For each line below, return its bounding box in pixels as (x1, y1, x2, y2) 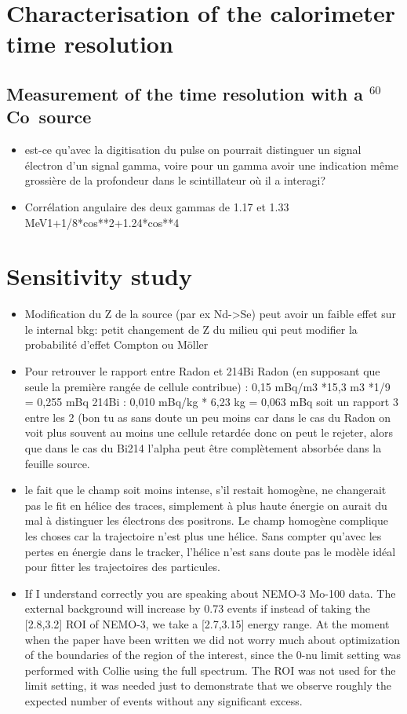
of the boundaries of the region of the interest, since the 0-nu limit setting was (24, 646, 402, 663)
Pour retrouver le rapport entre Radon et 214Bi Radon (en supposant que (24, 363, 380, 379)
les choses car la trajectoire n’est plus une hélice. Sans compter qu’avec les (24, 527, 382, 544)
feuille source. (24, 455, 90, 471)
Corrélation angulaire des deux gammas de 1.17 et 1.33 (24, 198, 289, 214)
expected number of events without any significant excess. (24, 692, 303, 709)
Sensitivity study (6, 260, 192, 292)
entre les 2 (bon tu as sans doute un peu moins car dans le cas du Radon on (24, 408, 391, 425)
